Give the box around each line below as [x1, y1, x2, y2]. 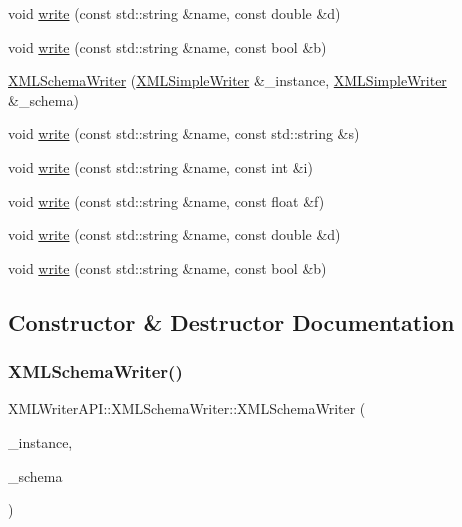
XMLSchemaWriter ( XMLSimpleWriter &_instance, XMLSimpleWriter [8, 70, 447, 91]
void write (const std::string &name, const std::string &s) [8, 123, 360, 144]
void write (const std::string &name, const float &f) [8, 190, 325, 211]
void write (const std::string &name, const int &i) [8, 156, 313, 177]
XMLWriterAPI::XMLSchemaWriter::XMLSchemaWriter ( [8, 398, 366, 419]
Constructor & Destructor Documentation [8, 306, 455, 337]
